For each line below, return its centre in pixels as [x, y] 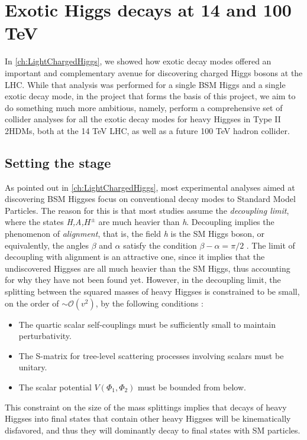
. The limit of [271, 245]
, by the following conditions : [149, 303]
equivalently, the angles [47, 245]
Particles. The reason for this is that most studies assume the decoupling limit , [147, 210]
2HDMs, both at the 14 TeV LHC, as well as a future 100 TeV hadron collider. [147, 130]
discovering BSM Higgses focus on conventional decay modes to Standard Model [150, 199]
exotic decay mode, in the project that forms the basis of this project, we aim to [150, 96]
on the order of [32, 303]
